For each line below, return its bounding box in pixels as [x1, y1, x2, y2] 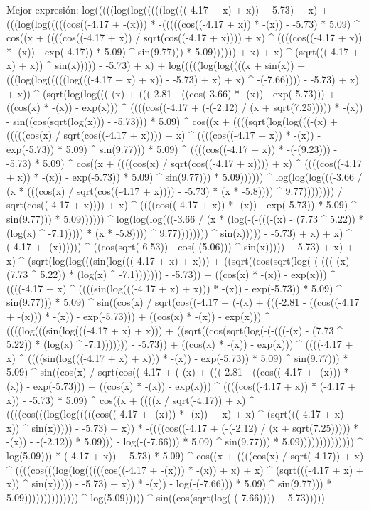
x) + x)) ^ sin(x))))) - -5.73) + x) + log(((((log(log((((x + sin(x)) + [6, 58, 306, 73]
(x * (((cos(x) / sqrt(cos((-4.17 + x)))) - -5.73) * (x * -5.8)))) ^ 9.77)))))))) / [6, 183, 343, 198]
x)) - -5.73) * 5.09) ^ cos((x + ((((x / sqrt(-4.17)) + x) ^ [6, 392, 255, 407]
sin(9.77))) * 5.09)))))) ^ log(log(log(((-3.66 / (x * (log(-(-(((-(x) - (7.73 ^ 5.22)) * [6, 211, 364, 225]
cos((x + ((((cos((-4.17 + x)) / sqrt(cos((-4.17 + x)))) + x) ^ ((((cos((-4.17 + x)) [6, 30, 363, 45]
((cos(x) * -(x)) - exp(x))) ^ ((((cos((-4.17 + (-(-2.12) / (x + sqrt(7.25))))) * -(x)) [6, 100, 363, 115]
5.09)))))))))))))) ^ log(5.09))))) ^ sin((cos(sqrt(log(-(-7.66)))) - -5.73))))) [6, 489, 325, 504]
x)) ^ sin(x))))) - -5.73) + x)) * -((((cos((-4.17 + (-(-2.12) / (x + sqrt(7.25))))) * [6, 420, 359, 435]
